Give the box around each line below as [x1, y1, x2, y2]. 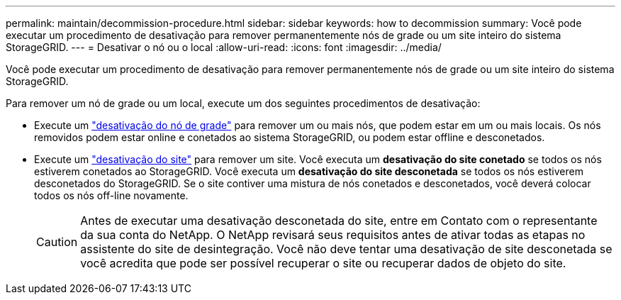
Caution [36, 235, 78, 249]
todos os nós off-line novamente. [34, 189, 189, 201]
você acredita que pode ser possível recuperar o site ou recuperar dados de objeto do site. [80, 256, 566, 270]
